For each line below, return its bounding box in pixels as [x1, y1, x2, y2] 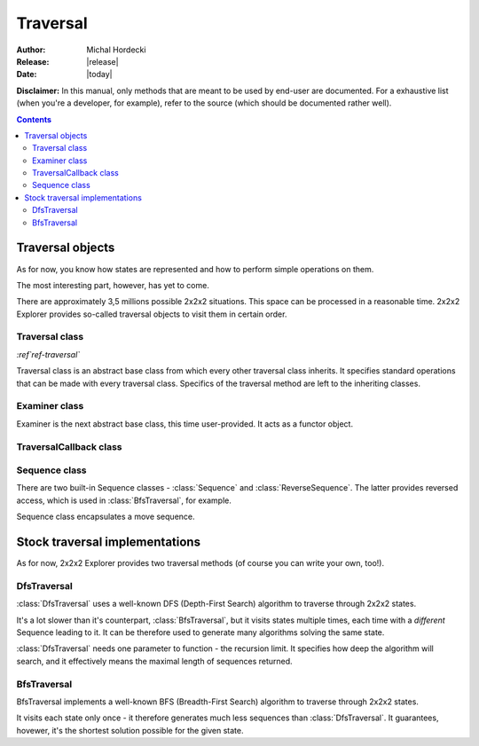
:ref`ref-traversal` [16, 349, 81, 359]
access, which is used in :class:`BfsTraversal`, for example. [16, 495, 232, 506]
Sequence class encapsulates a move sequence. [16, 511, 195, 522]
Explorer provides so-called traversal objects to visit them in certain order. [16, 309, 287, 319]
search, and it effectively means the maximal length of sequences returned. [16, 656, 293, 666]
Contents [16, 114, 52, 124]
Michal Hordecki [86, 44, 146, 55]
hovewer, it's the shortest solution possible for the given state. [16, 725, 244, 735]
